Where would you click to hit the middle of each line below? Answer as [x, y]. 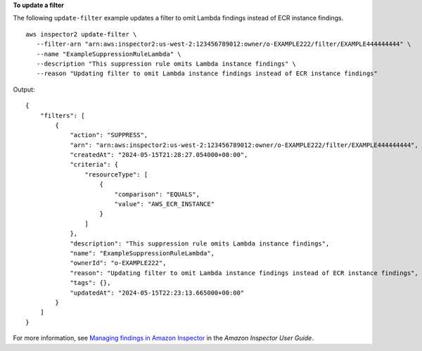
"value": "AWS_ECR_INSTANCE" [164, 204]
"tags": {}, [90, 283]
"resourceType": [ [116, 174]
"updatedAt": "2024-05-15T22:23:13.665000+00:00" [157, 293]
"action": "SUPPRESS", [109, 135]
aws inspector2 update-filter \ [81, 34]
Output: [24, 89]
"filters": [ [62, 115]
